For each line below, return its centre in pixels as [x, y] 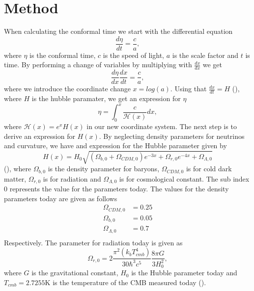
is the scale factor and [205, 55]
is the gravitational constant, [75, 273]
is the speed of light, [133, 55]
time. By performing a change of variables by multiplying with [98, 65]
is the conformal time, [63, 55]
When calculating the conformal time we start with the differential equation [118, 31]
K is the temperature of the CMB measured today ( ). [126, 282]
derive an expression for [40, 136]
